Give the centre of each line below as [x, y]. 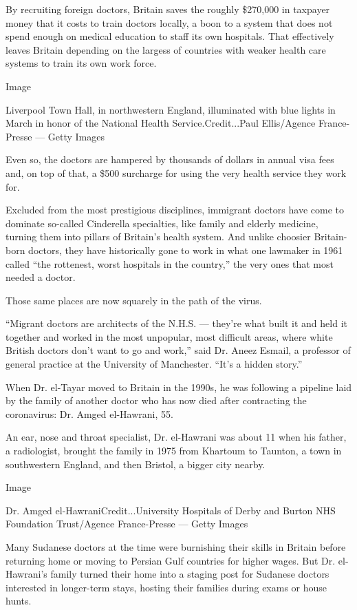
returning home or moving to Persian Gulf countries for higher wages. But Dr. [171, 560]
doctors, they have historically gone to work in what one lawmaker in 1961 [186, 250]
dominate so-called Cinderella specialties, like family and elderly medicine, [162, 223]
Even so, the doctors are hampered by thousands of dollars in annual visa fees [170, 159]
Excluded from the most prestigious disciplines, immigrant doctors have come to [175, 210]
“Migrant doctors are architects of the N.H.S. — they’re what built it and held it [176, 323]
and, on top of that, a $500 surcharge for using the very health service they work [176, 172]
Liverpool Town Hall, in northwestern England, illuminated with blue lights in [171, 109]
